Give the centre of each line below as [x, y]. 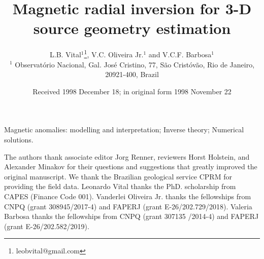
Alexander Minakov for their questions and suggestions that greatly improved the [131, 166]
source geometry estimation [132, 28]
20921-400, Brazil [132, 74]
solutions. [19, 139]
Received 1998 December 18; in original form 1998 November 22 [132, 91]
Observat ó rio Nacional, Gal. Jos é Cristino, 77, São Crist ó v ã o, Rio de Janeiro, [135, 64]
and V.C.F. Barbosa [180, 54]
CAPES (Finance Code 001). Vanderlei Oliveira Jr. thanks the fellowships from [128, 196]
